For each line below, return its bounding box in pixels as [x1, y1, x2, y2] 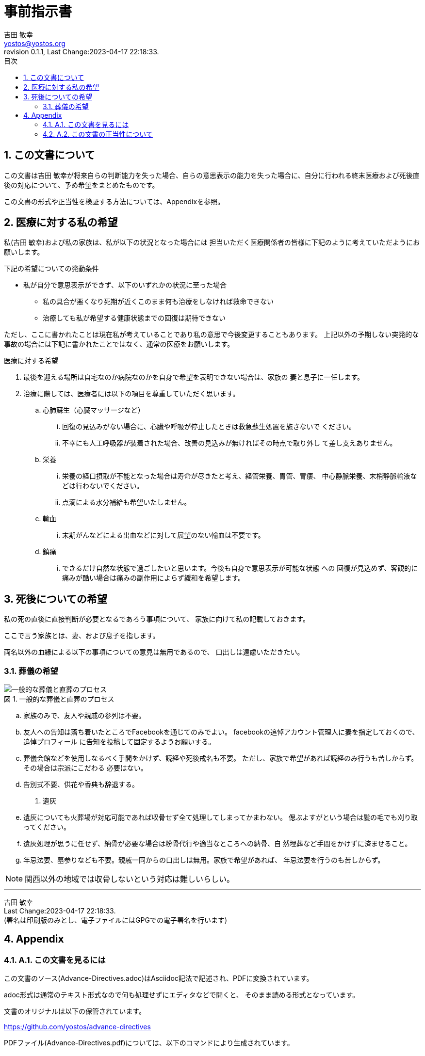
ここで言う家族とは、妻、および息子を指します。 [4, 631, 160, 640]
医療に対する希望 [4, 356, 58, 365]
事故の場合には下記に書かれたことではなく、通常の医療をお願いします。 [4, 340, 234, 349]
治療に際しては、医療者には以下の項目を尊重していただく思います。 [23, 389, 240, 398]
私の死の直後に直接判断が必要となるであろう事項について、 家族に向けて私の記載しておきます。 [4, 615, 310, 624]
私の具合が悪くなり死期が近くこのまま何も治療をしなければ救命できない [43, 297, 274, 306]
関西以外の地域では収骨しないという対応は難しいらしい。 [25, 874, 235, 884]
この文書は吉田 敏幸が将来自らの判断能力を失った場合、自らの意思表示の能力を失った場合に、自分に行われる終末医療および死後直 [4, 171, 420, 179]
